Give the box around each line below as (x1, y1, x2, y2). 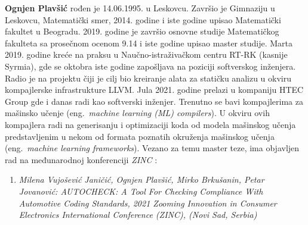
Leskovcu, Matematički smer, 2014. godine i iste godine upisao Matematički (5, 13, 281, 26)
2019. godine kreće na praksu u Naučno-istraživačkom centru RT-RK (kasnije (5, 48, 288, 61)
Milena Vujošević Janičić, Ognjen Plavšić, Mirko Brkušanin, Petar (19, 173, 264, 186)
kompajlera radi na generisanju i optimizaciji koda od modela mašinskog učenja (5, 118, 296, 130)
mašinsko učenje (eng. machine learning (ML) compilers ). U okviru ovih (5, 107, 270, 119)
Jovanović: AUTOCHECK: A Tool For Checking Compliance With (19, 185, 263, 197)
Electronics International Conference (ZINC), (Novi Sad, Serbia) (19, 208, 257, 221)
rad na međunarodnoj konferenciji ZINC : (5, 153, 158, 165)
